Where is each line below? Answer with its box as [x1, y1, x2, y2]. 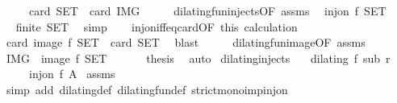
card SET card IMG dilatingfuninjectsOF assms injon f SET [28, 2, 387, 19]
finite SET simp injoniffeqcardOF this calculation [15, 18, 298, 35]
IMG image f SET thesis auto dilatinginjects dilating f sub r [6, 49, 391, 66]
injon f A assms [28, 65, 115, 82]
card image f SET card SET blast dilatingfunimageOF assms [6, 34, 366, 51]
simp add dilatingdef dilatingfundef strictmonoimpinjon [6, 80, 288, 97]
